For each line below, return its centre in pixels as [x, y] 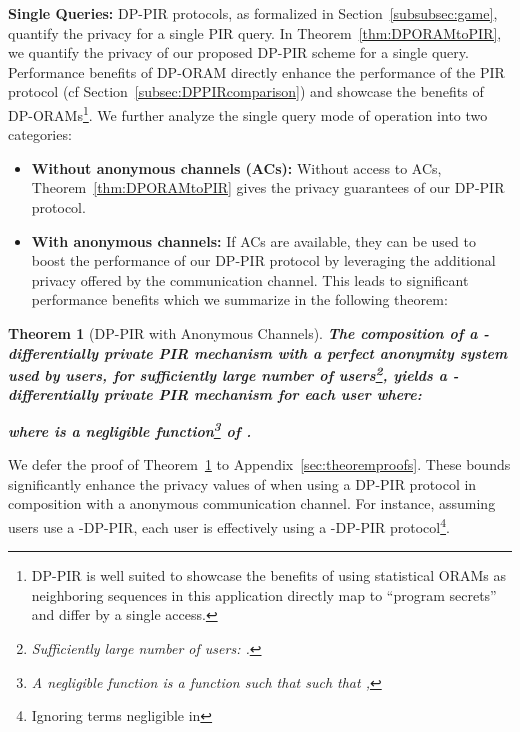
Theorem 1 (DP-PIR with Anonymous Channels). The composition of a [243, 332]
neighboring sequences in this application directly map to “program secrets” [264, 594]
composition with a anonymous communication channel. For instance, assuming [252, 503]
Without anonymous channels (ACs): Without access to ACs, [236, 167]
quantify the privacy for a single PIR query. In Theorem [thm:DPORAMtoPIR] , [255, 32]
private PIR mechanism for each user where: [262, 394]
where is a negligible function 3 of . [130, 429]
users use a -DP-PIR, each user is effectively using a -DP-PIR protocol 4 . [229, 525]
